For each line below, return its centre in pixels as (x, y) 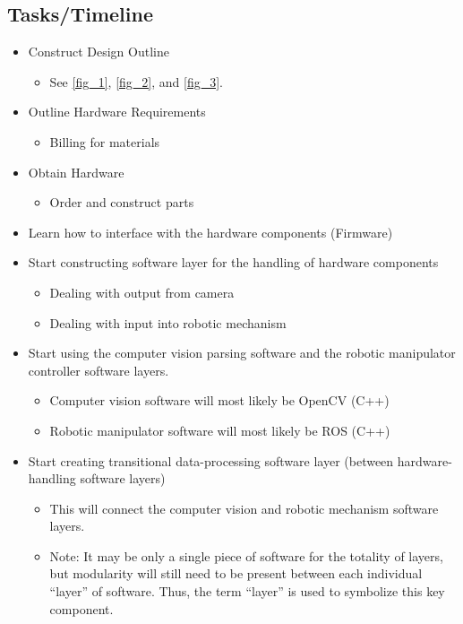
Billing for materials (105, 141)
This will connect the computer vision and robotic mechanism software (244, 508)
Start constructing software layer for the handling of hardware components (233, 262)
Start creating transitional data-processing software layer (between (211, 460)
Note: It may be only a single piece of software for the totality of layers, (246, 555)
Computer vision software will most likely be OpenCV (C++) (219, 400)
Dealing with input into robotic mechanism (168, 322)
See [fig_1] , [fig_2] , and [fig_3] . (136, 81)
